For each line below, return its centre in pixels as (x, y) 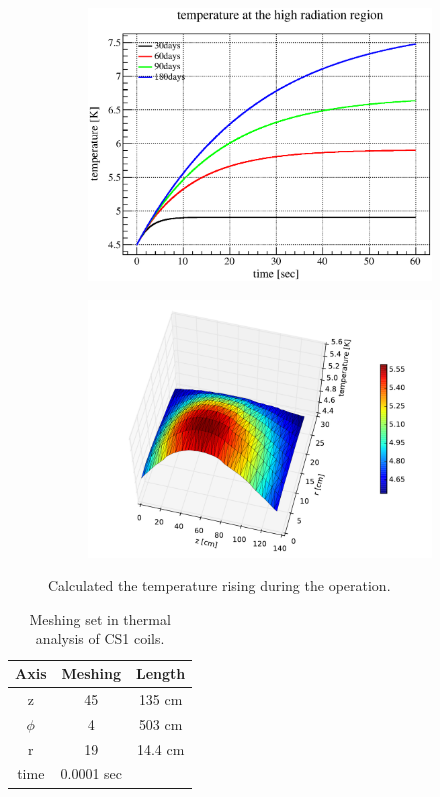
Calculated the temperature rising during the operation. (219, 585)
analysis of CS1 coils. (100, 638)
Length (161, 673)
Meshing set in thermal (100, 618)
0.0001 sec (91, 773)
